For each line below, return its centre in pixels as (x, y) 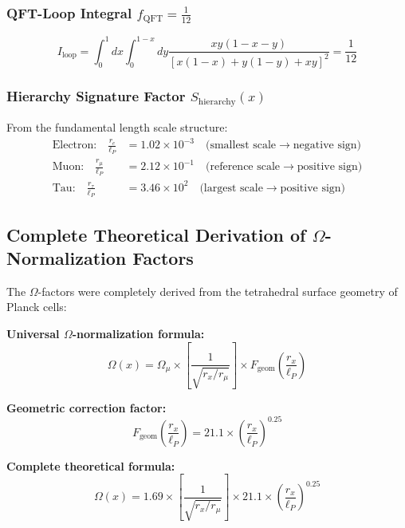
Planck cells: (37, 307)
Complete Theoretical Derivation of (156, 234)
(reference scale (243, 167)
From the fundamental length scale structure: (117, 127)
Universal (33, 333)
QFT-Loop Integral (69, 12)
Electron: (75, 146)
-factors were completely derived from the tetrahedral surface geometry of (218, 291)
